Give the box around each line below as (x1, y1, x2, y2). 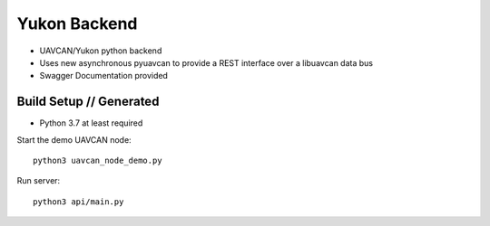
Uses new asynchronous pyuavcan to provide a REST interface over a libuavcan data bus (39, 57, 374, 68)
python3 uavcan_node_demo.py (33, 155, 162, 166)
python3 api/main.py (33, 196, 124, 207)
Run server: (16, 175, 61, 186)
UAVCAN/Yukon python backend (39, 45, 162, 56)
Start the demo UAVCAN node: (16, 134, 132, 145)
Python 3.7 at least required (39, 118, 143, 128)
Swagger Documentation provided (39, 71, 168, 81)
